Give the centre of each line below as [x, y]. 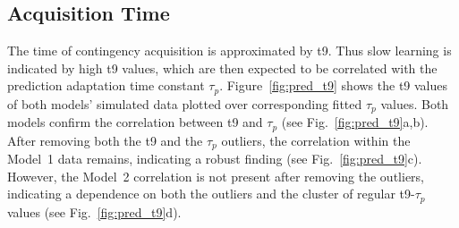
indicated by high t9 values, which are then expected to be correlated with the [222, 68]
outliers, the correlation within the [316, 140]
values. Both [415, 103]
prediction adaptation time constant [106, 85]
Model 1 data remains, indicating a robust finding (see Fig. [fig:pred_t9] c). [215, 159]
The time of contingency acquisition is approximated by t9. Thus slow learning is [229, 51]
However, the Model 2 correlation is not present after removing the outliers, [216, 176]
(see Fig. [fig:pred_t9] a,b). [355, 122]
